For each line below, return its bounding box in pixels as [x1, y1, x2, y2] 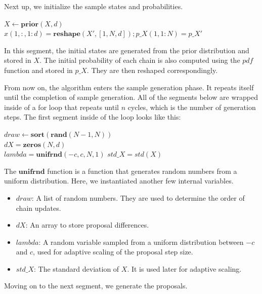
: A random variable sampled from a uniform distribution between [38, 236, 244, 247]
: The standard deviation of [33, 263, 119, 274]
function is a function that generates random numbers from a [47, 165, 237, 176]
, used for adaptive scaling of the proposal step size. [33, 246, 193, 257]
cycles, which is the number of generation [127, 101, 256, 112]
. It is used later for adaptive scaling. [127, 263, 242, 274]
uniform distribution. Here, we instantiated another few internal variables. [4, 175, 234, 186]
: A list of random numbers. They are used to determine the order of [31, 192, 245, 203]
